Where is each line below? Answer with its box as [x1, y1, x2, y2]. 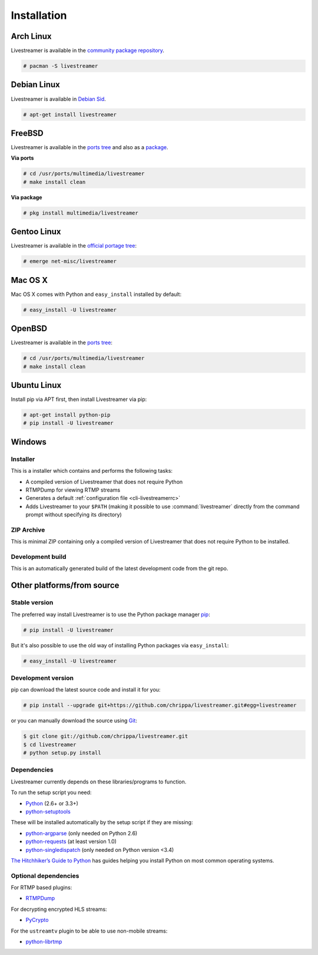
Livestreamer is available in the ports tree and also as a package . [11, 144, 168, 151]
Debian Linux [11, 80, 60, 90]
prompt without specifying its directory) [25, 511, 122, 518]
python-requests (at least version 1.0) [25, 838, 117, 845]
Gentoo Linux [11, 227, 61, 237]
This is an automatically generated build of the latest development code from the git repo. [11, 565, 228, 572]
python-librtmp [25, 938, 62, 945]
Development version [11, 674, 74, 682]
